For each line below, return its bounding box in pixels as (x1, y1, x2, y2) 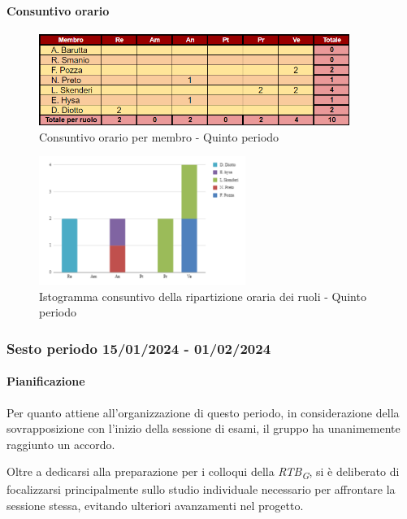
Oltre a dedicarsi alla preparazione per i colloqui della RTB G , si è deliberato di (6, 463, 400, 482)
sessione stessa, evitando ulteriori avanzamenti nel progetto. (6, 497, 304, 514)
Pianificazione (6, 373, 85, 390)
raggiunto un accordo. (6, 435, 115, 452)
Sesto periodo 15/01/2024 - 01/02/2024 (6, 338, 271, 358)
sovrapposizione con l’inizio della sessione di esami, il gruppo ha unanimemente (6, 420, 401, 437)
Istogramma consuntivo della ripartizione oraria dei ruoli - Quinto (39, 287, 366, 304)
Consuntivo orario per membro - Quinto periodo (39, 128, 279, 145)
